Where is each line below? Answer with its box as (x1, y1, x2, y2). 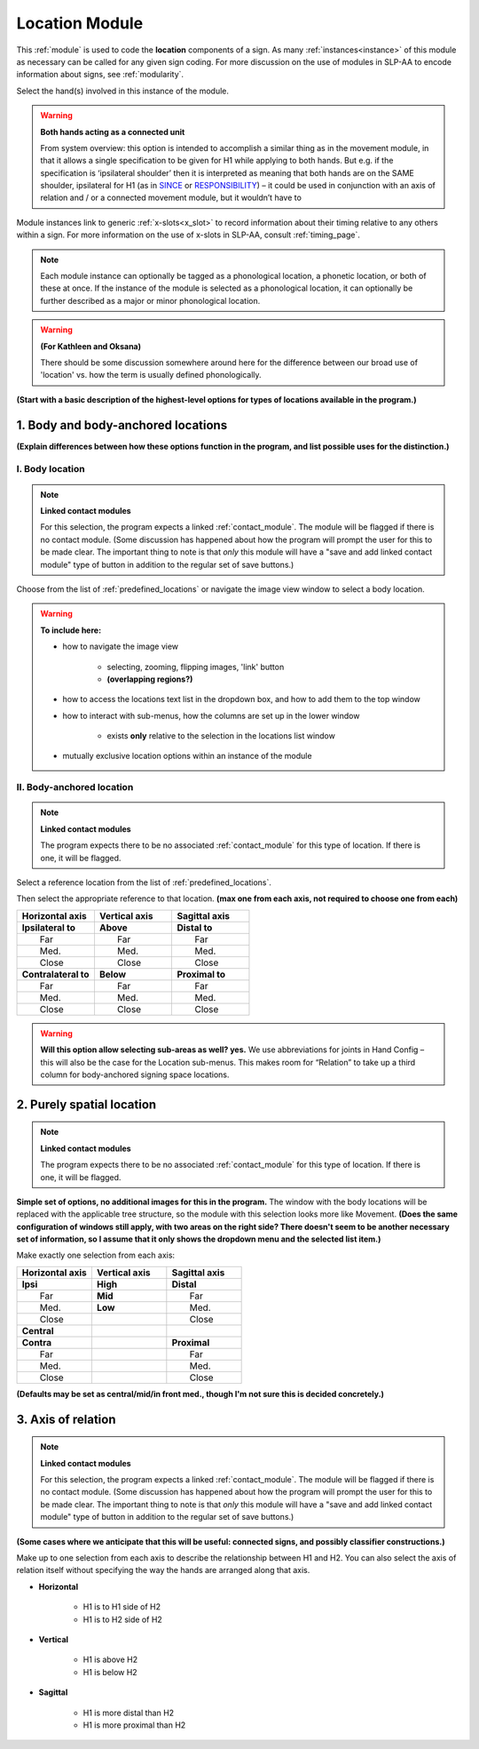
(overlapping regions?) (106, 674, 193, 684)
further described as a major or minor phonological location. (40, 295, 261, 306)
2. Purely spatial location (16, 1097, 157, 1112)
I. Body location (16, 463, 85, 475)
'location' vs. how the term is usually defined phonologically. (40, 370, 262, 380)
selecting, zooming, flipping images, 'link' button (106, 661, 285, 672)
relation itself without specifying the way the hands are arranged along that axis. (16, 1565, 310, 1576)
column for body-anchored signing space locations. (40, 1069, 230, 1080)
